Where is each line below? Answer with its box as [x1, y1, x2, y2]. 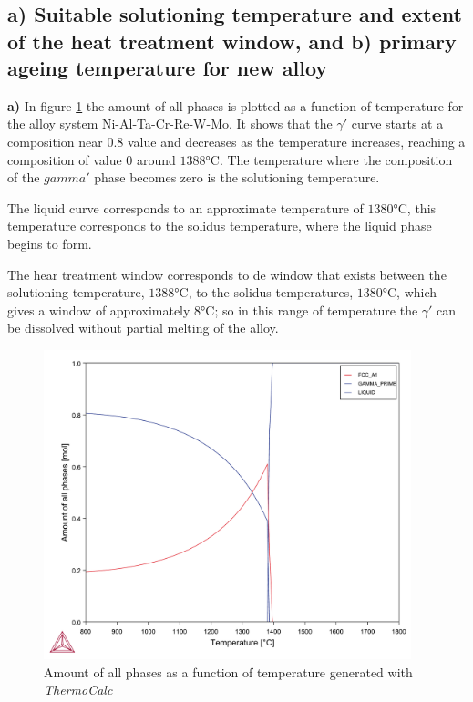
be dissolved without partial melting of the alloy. [7, 318, 279, 337]
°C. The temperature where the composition [205, 150, 453, 169]
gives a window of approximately [7, 300, 190, 319]
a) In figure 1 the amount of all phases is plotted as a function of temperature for [7, 96, 464, 115]
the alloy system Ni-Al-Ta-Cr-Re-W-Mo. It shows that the [7, 114, 333, 133]
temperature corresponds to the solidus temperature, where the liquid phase [7, 216, 432, 235]
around [137, 150, 176, 169]
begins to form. [7, 233, 92, 253]
